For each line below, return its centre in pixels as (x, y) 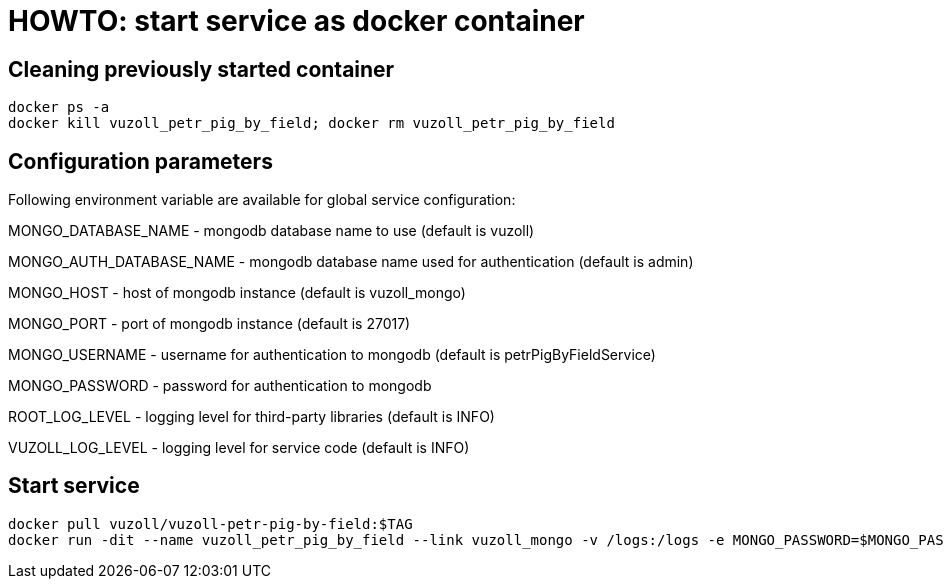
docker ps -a (59, 107)
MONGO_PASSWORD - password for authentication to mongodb (220, 386)
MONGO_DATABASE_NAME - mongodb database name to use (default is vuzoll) (271, 231)
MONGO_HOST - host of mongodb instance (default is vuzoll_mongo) (237, 293)
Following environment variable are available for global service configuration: (262, 200)
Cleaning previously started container (201, 69)
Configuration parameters (140, 161)
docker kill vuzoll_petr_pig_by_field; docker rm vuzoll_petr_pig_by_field (311, 123)
